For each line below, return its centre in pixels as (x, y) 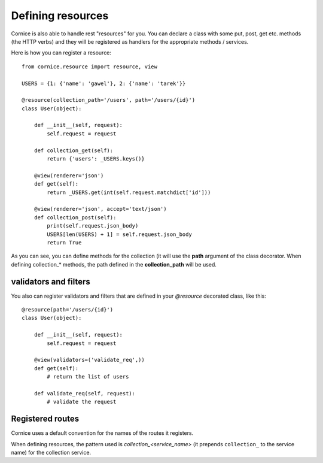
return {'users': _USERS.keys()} (96, 159)
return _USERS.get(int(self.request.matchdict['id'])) (129, 192)
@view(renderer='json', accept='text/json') (100, 209)
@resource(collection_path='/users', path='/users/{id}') (109, 100)
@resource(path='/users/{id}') (68, 309)
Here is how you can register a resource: (61, 53)
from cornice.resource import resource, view (90, 66)
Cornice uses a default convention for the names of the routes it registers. (102, 433)
